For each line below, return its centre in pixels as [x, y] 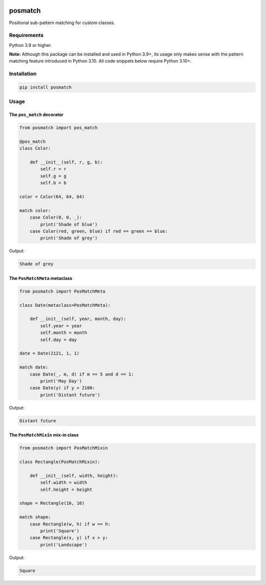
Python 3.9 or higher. [31, 45]
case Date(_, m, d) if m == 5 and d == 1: [82, 374]
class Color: [35, 148]
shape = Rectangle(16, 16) [52, 503]
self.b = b [53, 183]
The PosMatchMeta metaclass [41, 278]
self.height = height [66, 489]
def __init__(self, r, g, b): [66, 162]
